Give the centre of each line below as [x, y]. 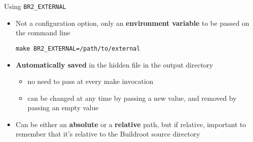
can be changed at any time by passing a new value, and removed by [132, 98]
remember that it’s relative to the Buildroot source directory [108, 134]
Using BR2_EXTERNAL [35, 6]
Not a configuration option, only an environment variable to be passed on [132, 23]
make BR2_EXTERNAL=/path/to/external [78, 48]
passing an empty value [63, 107]
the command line [43, 33]
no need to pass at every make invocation [90, 81]
